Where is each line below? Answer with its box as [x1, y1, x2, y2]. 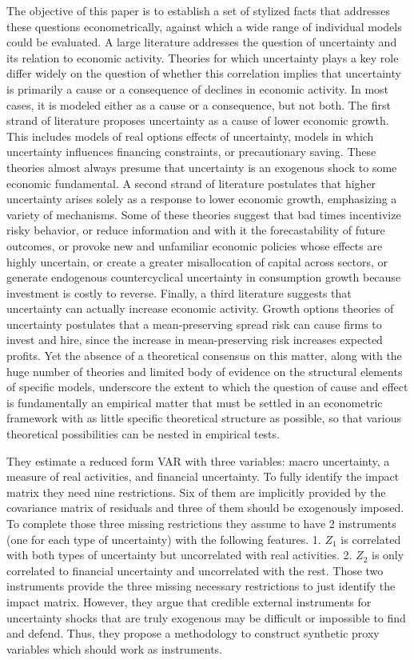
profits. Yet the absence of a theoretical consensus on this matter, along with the [6, 347, 402, 364]
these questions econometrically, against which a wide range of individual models [6, 18, 402, 34]
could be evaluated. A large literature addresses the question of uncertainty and [6, 34, 397, 50]
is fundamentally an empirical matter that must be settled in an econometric [6, 394, 383, 410]
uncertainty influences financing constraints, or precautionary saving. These [6, 143, 376, 160]
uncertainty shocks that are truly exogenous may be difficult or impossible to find [6, 609, 406, 626]
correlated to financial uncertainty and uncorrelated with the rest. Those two [6, 562, 384, 578]
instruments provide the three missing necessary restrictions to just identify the [6, 578, 396, 594]
